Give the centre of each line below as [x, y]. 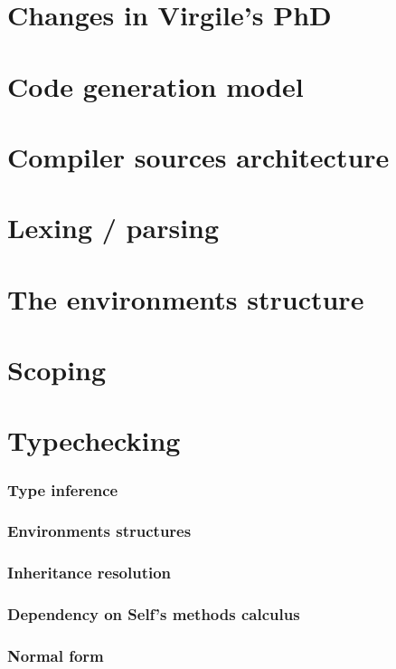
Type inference [63, 489]
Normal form [56, 655]
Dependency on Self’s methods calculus [154, 614]
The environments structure [186, 298]
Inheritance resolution [90, 573]
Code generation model [156, 86]
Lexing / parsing [113, 228]
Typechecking [94, 440]
